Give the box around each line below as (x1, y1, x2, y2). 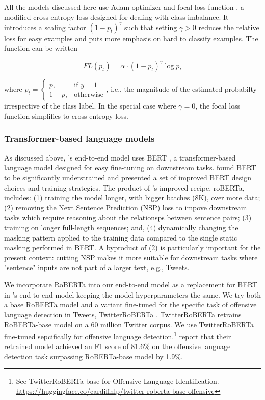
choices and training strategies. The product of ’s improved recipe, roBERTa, (4, 182, 245, 193)
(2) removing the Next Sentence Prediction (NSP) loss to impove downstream (4, 202, 247, 212)
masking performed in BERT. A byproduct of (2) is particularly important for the (4, 242, 261, 253)
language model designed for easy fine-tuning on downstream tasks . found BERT (4, 162, 256, 173)
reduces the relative (198, 21, 259, 32)
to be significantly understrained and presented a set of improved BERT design (4, 172, 251, 182)
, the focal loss (195, 100, 241, 111)
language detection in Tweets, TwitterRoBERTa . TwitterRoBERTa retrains (4, 309, 242, 319)
